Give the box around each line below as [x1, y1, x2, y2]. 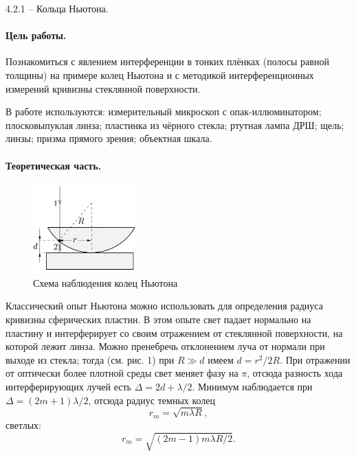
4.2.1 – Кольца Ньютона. [5, 1, 109, 15]
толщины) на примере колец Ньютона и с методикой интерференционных [5, 67, 314, 82]
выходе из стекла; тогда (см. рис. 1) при [5, 352, 175, 366]
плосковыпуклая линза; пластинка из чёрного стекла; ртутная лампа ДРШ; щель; [5, 117, 344, 132]
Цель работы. [5, 28, 67, 43]
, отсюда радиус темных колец [88, 392, 216, 407]
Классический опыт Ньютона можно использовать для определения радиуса [5, 298, 323, 313]
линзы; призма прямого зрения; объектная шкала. [5, 131, 212, 145]
